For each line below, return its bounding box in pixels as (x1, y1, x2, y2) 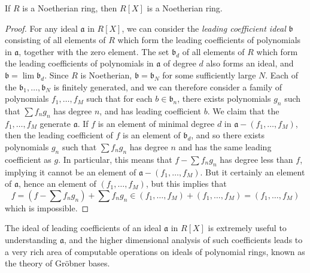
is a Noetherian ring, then (22, 2, 117, 14)
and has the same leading (178, 140, 272, 153)
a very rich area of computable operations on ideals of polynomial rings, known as (5, 245, 305, 257)
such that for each (86, 92, 153, 105)
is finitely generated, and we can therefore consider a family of (53, 80, 282, 93)
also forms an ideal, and (206, 57, 294, 69)
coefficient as (5, 153, 51, 165)
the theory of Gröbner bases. (5, 257, 110, 269)
